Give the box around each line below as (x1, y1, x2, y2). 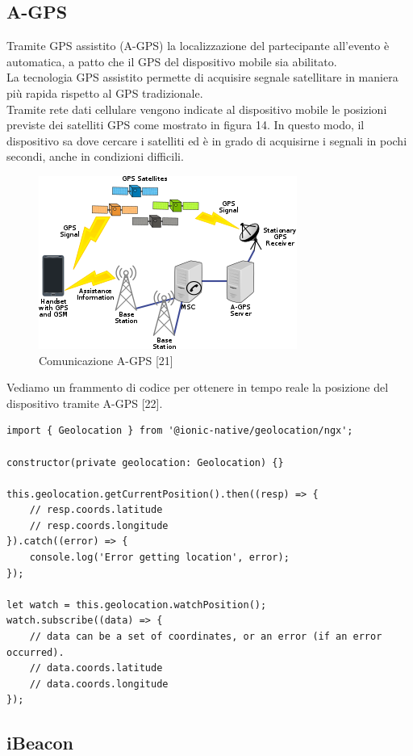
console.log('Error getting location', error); (29, 552, 290, 564)
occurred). (6, 646, 65, 658)
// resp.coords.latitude (29, 504, 163, 516)
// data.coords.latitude (29, 662, 163, 674)
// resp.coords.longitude (29, 519, 169, 531)
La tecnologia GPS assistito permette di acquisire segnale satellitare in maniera (6, 69, 398, 86)
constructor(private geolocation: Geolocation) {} (6, 456, 284, 468)
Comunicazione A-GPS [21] (39, 351, 173, 368)
